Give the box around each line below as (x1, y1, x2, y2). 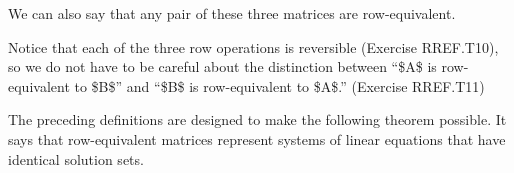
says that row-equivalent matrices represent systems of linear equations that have (8, 128, 506, 149)
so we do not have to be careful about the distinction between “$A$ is (8, 56, 437, 77)
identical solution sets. (8, 148, 144, 169)
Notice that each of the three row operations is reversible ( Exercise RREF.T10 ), (8, 36, 499, 57)
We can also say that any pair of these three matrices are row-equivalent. (8, 3, 456, 23)
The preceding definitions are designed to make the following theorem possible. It (8, 109, 507, 130)
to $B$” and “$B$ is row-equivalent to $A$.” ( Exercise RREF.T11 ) (74, 75, 485, 96)
